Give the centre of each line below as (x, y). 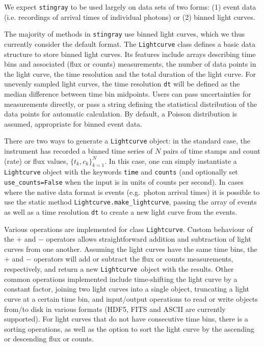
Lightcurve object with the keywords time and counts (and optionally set (121, 172)
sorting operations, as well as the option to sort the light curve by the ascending (129, 328)
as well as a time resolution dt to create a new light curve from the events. (121, 211)
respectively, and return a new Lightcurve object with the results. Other (119, 269)
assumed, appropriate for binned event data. (73, 123)
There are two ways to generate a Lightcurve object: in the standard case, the (127, 141)
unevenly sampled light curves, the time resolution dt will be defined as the (122, 84)
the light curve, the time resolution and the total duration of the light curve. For (130, 74)
